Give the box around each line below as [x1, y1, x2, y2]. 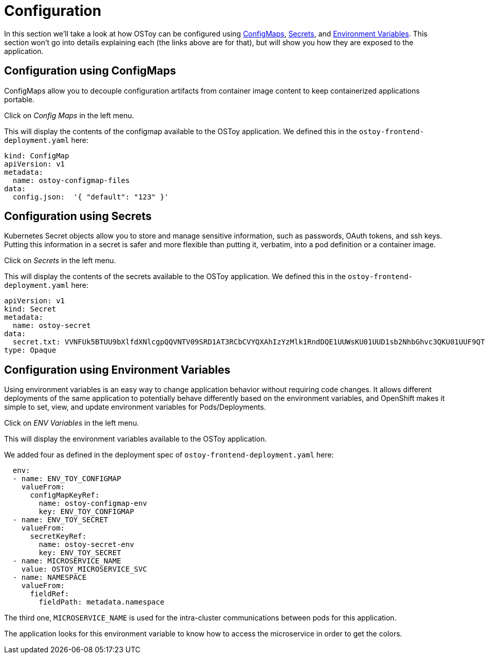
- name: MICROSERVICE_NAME [12, 557, 121, 565]
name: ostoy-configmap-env [39, 499, 147, 508]
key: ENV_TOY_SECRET [39, 549, 121, 557]
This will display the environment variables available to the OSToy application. [4, 434, 267, 444]
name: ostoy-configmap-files [12, 176, 130, 185]
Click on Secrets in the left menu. [4, 256, 116, 265]
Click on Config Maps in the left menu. [4, 111, 134, 120]
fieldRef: [30, 590, 69, 598]
